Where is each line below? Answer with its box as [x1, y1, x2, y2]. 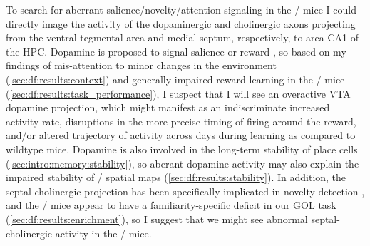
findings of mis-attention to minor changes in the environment [6, 58, 277, 73]
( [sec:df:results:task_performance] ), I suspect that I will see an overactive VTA [6, 86, 351, 101]
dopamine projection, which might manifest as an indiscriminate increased [6, 100, 330, 115]
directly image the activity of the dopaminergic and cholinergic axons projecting [6, 16, 356, 31]
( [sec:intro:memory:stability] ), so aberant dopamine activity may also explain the [6, 155, 359, 170]
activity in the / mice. [55, 225, 152, 240]
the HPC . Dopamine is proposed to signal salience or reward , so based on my [6, 43, 346, 58]
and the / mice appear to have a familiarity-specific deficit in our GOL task [6, 198, 336, 212]
